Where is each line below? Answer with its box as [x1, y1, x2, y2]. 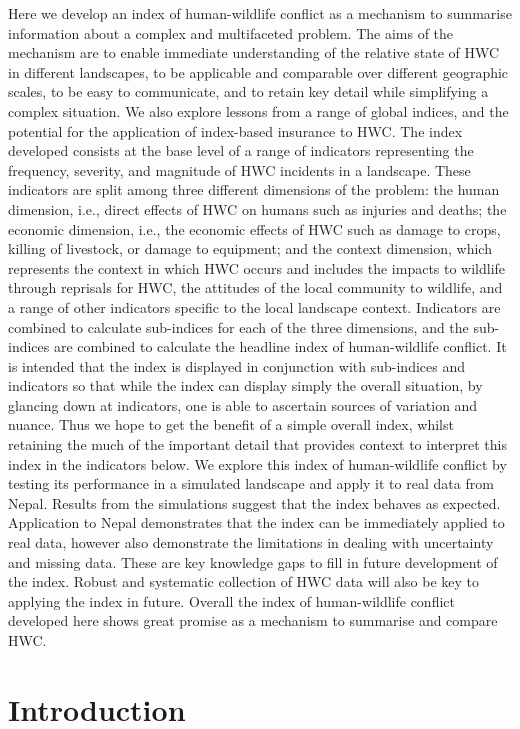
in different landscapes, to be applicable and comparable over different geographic [8, 61, 509, 82]
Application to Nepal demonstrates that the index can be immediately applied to [8, 512, 505, 533]
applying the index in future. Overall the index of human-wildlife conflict [8, 590, 455, 611]
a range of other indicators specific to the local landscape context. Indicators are [8, 296, 501, 317]
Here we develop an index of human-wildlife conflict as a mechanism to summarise [8, 3, 512, 23]
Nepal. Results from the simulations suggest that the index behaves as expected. [8, 492, 501, 513]
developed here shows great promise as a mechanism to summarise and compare [8, 610, 498, 631]
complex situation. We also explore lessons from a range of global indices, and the [8, 100, 509, 121]
